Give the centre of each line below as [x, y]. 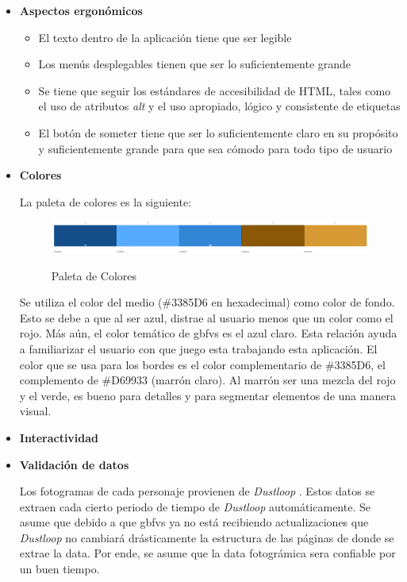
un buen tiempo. [60, 569]
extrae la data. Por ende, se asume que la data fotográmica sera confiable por [207, 553]
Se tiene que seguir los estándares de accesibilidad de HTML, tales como [215, 90]
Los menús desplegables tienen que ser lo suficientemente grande [195, 64]
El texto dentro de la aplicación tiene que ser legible [165, 37]
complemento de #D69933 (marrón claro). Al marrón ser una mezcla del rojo [207, 380]
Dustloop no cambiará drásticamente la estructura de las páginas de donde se [207, 537]
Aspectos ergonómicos [81, 10]
